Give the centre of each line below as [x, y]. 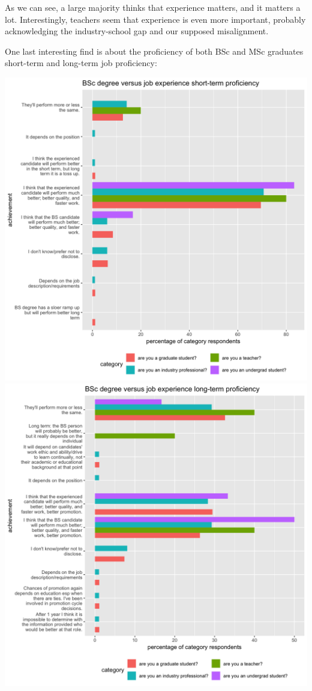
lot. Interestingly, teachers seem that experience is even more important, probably [155, 19]
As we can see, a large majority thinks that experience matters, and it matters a [153, 7]
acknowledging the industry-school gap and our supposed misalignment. [137, 31]
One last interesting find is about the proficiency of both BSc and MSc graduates [154, 51]
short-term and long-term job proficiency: [81, 63]
